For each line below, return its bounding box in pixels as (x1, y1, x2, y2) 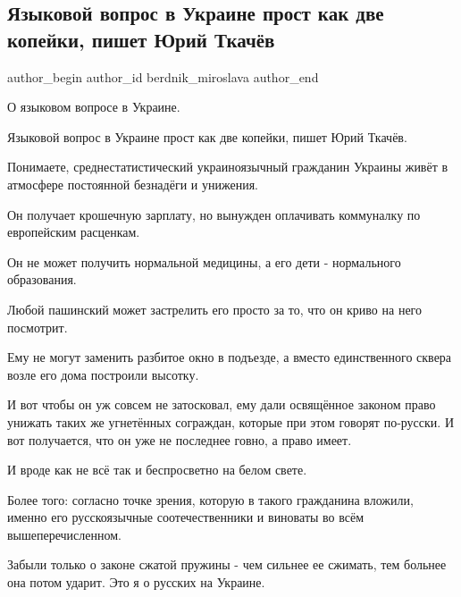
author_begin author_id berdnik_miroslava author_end (7, 67, 319, 86)
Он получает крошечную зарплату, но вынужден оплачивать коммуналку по (7, 205, 421, 223)
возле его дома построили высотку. (7, 365, 199, 383)
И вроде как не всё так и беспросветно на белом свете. (7, 460, 307, 479)
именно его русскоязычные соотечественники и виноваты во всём (7, 508, 365, 526)
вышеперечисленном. (7, 525, 122, 543)
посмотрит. (7, 317, 68, 336)
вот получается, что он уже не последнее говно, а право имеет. (7, 430, 352, 449)
